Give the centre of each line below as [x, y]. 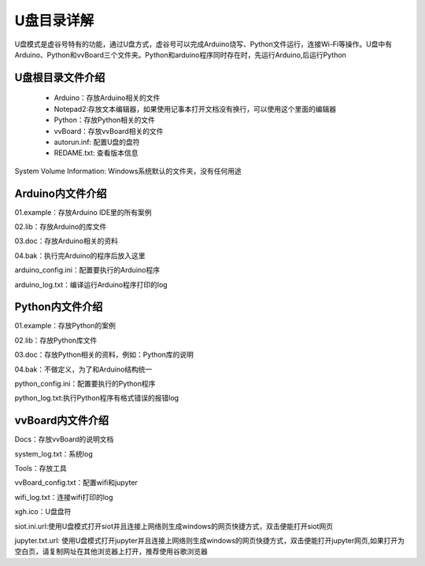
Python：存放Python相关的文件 [105, 120]
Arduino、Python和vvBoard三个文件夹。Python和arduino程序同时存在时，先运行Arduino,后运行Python [180, 54]
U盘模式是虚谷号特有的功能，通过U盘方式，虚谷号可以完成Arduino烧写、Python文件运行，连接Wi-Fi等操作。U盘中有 [203, 44]
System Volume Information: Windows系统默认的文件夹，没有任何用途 [128, 171]
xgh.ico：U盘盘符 [43, 512]
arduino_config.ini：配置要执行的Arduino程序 [87, 270]
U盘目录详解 [54, 20]
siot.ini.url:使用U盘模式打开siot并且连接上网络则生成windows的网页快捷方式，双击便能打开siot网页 [174, 526]
